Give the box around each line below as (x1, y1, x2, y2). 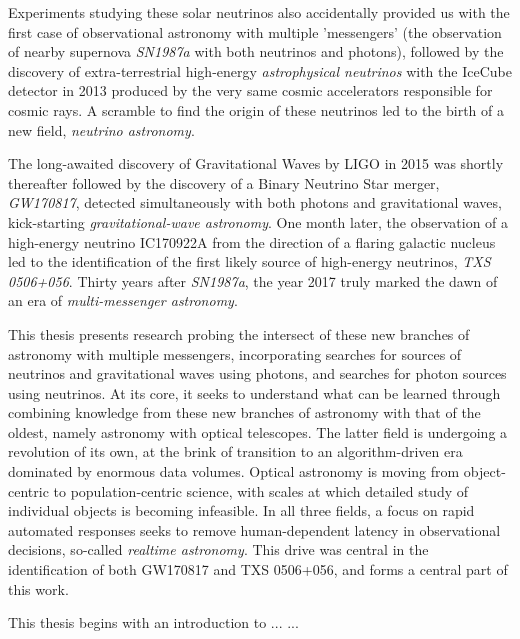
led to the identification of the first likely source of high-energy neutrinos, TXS (8, 251, 491, 272)
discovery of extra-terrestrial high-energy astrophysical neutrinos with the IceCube (8, 60, 512, 81)
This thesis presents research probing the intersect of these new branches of (8, 323, 470, 344)
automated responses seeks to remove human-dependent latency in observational (8, 519, 501, 540)
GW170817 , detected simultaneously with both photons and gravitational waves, (8, 192, 502, 213)
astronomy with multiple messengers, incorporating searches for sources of (8, 343, 462, 364)
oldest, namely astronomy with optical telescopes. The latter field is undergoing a (8, 421, 508, 442)
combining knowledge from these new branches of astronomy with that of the (8, 402, 481, 423)
